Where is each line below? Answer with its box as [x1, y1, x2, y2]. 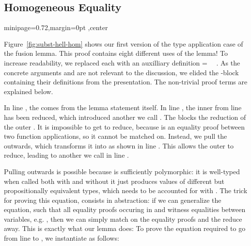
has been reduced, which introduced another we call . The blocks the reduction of [4, 112, 246, 122]
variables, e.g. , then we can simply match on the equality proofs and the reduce [4, 213, 242, 224]
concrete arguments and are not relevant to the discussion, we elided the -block [4, 67, 239, 77]
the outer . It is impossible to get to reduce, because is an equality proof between [4, 121, 245, 131]
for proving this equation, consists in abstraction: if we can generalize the [4, 195, 221, 205]
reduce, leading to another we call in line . [4, 150, 129, 160]
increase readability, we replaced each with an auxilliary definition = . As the [4, 57, 240, 67]
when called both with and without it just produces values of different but [4, 176, 224, 186]
